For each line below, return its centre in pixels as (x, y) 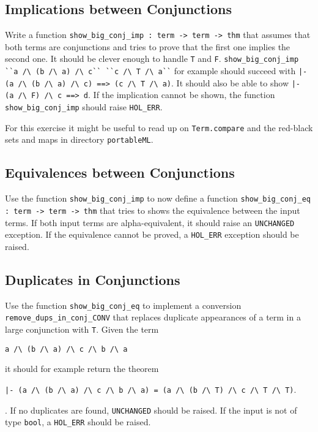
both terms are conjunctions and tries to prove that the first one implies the (148, 46)
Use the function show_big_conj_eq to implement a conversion (123, 305)
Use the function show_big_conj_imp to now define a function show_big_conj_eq (158, 198)
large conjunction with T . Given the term (82, 329)
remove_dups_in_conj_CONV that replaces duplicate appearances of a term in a (153, 317)
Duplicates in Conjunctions (93, 279)
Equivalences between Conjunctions (120, 172)
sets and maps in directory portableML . (79, 139)
